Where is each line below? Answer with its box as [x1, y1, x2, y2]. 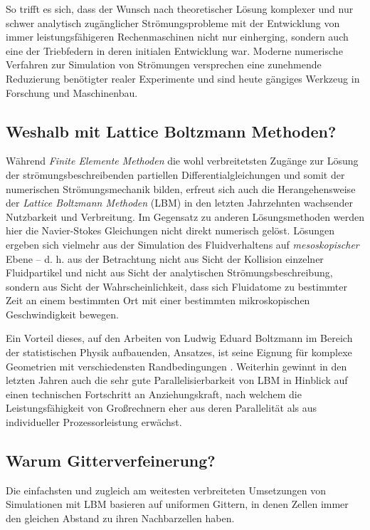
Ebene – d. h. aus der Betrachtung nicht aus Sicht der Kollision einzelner [6, 251, 324, 266]
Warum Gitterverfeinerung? [6, 450, 216, 472]
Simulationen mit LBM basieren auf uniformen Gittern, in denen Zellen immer [6, 497, 349, 511]
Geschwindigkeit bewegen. [6, 306, 119, 321]
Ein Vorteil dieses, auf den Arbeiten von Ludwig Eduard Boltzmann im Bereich [6, 331, 353, 345]
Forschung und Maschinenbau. [6, 85, 138, 100]
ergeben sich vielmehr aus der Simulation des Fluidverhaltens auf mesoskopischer [6, 237, 359, 251]
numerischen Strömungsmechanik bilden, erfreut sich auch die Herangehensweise [6, 181, 356, 196]
